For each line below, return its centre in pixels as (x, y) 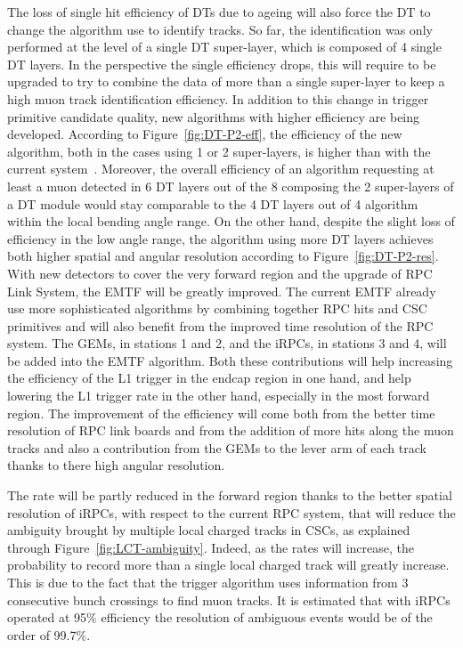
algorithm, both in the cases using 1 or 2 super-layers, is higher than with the (219, 151)
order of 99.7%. (49, 634)
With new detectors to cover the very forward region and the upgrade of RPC (220, 273)
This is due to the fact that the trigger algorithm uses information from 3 (208, 582)
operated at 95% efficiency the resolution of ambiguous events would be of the (220, 617)
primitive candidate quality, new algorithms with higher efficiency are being (214, 116)
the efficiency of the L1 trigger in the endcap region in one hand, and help (209, 378)
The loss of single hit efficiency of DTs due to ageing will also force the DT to (219, 12)
